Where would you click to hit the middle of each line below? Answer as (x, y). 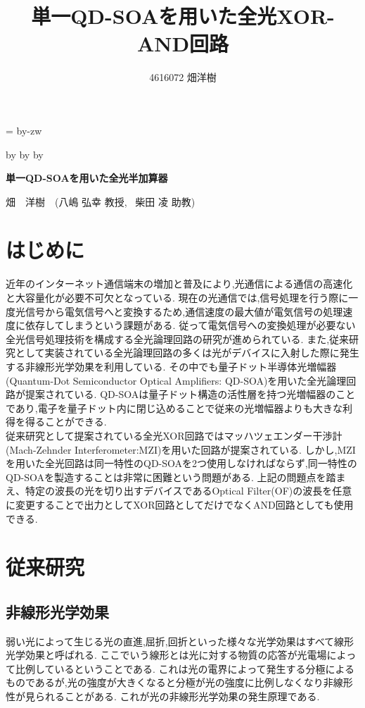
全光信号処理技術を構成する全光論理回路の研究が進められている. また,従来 (178, 339)
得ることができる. (66, 422)
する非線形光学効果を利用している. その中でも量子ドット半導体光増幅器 (171, 366)
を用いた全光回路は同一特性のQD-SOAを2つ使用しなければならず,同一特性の (181, 463)
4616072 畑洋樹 (183, 77)
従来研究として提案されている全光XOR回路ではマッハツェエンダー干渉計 (174, 435)
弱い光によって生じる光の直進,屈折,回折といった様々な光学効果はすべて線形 (180, 641)
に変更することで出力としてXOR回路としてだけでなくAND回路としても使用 (180, 504)
